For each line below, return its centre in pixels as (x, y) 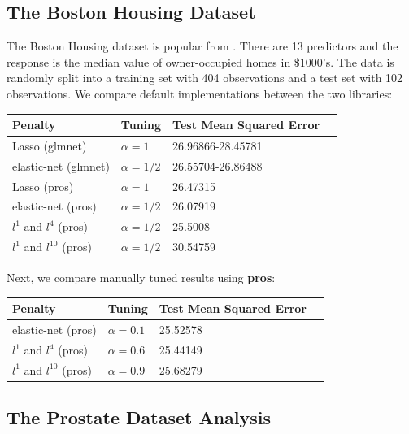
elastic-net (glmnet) (61, 165)
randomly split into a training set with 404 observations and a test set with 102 (205, 78)
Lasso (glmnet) (50, 145)
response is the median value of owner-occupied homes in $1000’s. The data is (200, 61)
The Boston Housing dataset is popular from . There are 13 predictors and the (202, 46)
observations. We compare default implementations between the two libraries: (200, 93)
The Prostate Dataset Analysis (139, 417)
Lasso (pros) (43, 186)
